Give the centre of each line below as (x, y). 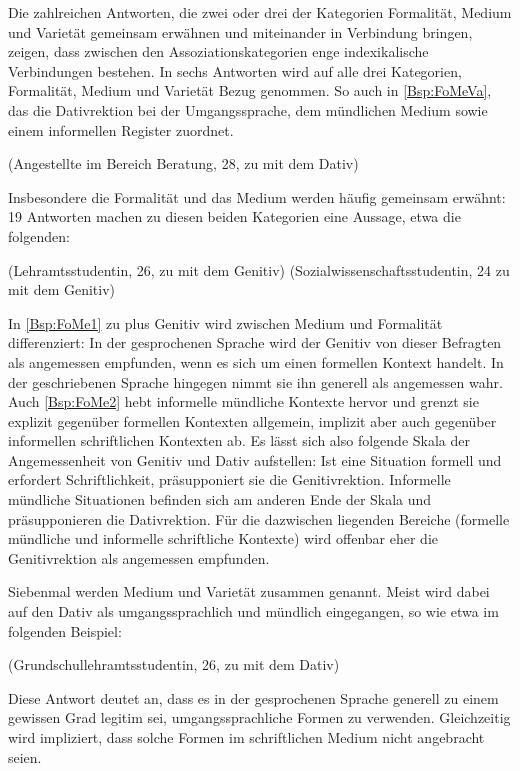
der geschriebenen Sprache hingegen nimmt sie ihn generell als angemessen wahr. (255, 381)
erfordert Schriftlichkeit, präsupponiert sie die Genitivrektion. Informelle (229, 479)
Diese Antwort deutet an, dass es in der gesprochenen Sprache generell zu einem (253, 697)
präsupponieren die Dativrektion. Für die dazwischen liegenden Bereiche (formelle (259, 518)
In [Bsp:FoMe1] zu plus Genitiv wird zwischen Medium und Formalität (225, 322)
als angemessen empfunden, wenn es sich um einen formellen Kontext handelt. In (256, 361)
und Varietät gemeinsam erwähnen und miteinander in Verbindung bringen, (240, 31)
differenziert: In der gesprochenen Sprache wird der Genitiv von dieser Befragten (255, 342)
